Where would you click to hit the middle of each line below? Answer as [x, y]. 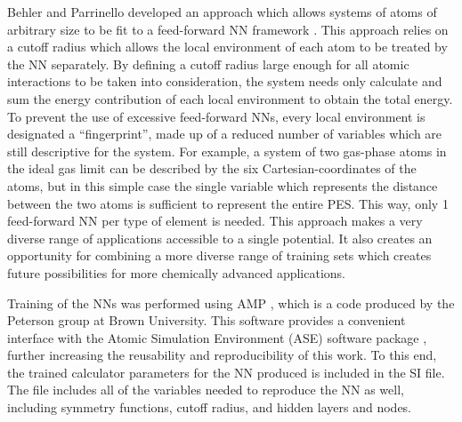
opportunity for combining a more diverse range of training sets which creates [219, 255]
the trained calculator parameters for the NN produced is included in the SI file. [226, 372]
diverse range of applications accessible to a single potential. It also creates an [220, 238]
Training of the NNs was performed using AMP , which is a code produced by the [231, 303]
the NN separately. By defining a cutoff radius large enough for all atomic [208, 64]
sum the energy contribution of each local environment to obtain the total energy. [230, 98]
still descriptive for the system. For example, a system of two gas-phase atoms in [227, 151]
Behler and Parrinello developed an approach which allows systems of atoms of [222, 12]
